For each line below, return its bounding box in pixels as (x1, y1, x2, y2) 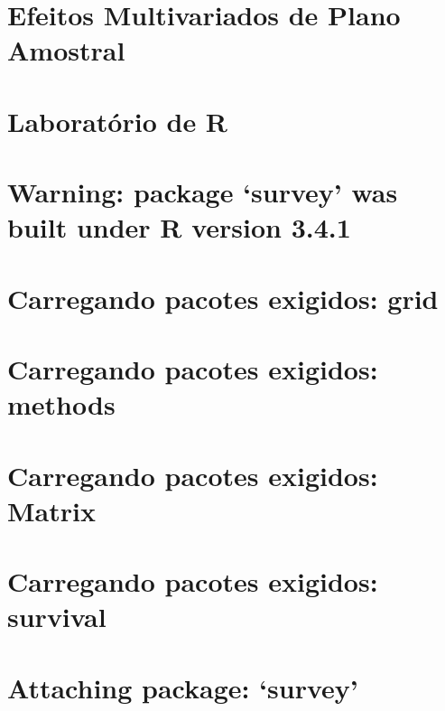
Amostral (7, 32, 125, 69)
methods (7, 386, 116, 423)
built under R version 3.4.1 (7, 209, 351, 246)
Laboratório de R (7, 102, 228, 139)
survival (7, 598, 107, 635)
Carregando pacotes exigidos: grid (7, 279, 439, 316)
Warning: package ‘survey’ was (7, 173, 398, 210)
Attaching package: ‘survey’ (7, 669, 358, 706)
